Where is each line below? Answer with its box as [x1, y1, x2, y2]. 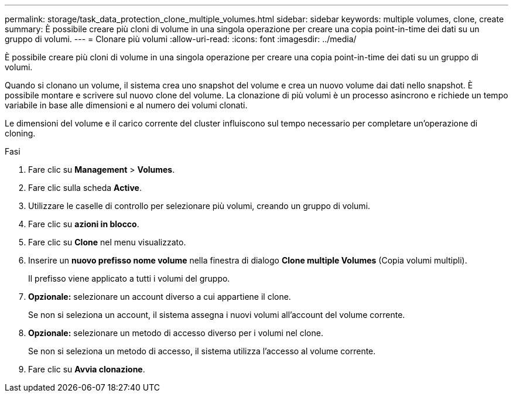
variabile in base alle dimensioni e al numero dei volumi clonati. [5, 100, 248, 110]
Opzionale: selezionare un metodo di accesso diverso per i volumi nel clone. [28, 328, 323, 338]
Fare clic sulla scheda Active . [28, 183, 142, 193]
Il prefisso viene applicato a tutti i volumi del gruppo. [28, 273, 230, 283]
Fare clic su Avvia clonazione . [28, 364, 145, 374]
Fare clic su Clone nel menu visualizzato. [28, 237, 186, 247]
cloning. [5, 128, 36, 138]
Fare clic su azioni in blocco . [28, 219, 139, 229]
